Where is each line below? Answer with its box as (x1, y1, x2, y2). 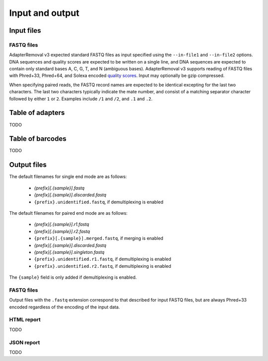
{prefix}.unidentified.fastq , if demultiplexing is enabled (34, 199, 164, 205)
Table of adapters (9, 109, 65, 117)
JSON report (9, 339, 40, 346)
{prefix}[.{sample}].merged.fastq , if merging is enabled (34, 236, 164, 241)
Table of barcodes (9, 134, 67, 143)
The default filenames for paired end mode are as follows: (9, 210, 128, 216)
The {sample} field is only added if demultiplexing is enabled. (9, 274, 137, 280)
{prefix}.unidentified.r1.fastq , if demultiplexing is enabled (34, 256, 171, 262)
